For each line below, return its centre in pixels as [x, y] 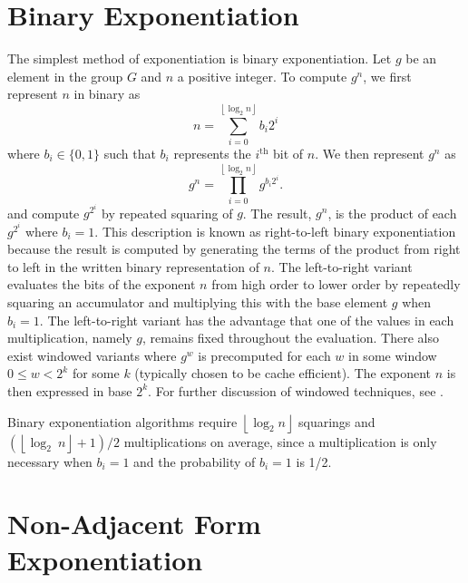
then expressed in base [70, 390]
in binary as [107, 94]
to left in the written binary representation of [133, 266]
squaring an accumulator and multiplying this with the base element [198, 302]
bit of [288, 154]
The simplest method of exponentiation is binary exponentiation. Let [200, 58]
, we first [387, 76]
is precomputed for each [264, 355]
